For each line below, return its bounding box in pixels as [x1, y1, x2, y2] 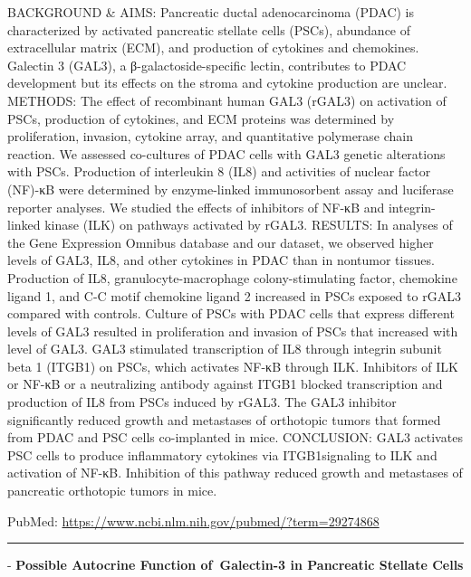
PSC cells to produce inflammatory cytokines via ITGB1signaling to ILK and [7, 445, 437, 464]
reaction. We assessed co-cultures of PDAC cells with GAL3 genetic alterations [7, 144, 446, 163]
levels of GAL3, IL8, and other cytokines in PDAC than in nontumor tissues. [7, 251, 435, 270]
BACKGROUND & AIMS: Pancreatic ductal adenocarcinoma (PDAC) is [7, 3, 415, 21]
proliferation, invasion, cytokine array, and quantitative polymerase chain [7, 127, 414, 146]
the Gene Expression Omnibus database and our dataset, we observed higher [7, 232, 434, 251]
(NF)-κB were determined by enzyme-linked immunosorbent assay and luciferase [7, 179, 454, 198]
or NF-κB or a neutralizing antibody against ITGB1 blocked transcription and [7, 374, 443, 393]
